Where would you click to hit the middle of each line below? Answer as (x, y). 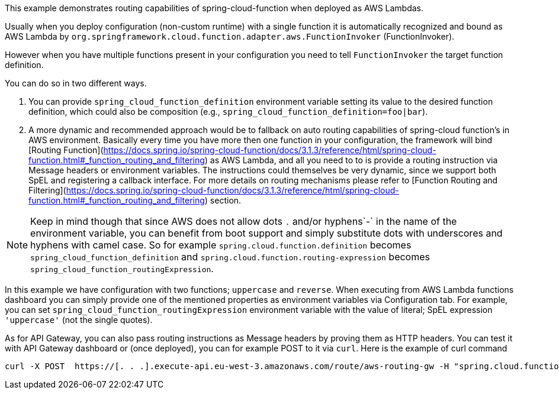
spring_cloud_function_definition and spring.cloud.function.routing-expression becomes (230, 257)
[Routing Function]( (66, 150)
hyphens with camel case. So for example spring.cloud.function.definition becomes (221, 245)
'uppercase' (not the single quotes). (79, 320)
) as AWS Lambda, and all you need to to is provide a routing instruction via (351, 160)
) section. (223, 200)
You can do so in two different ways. (76, 83)
